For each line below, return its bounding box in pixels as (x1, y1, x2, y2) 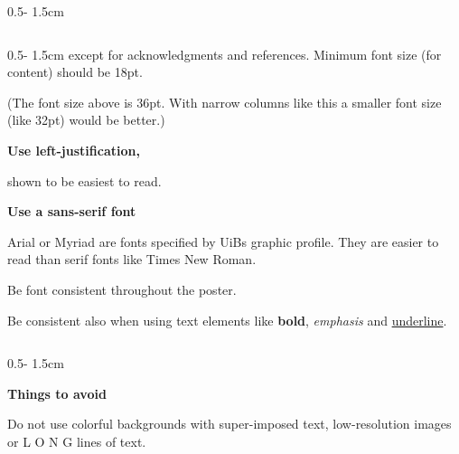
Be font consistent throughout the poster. (7, 279, 237, 298)
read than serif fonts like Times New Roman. (7, 250, 257, 269)
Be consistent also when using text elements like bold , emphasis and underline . (7, 310, 447, 329)
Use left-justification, (7, 140, 140, 159)
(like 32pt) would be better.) (7, 110, 165, 129)
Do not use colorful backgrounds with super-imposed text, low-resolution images (7, 414, 452, 433)
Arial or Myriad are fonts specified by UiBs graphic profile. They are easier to (7, 232, 439, 251)
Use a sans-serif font (7, 202, 136, 221)
